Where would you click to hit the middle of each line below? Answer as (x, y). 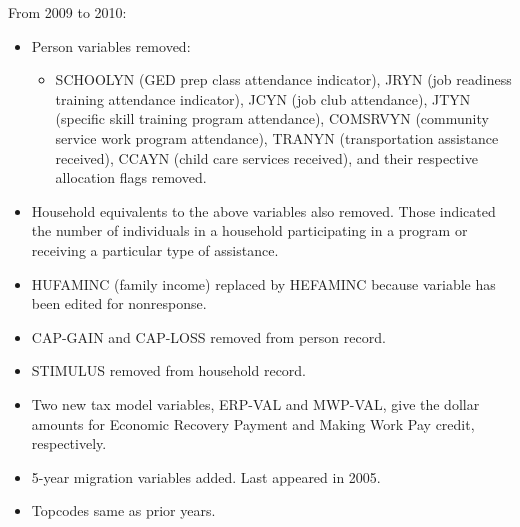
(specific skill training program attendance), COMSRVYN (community (272, 118)
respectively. (69, 443)
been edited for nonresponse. (119, 303)
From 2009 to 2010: (67, 12)
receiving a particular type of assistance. (155, 249)
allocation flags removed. (131, 177)
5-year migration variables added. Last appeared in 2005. (206, 476)
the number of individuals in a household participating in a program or (249, 230)
